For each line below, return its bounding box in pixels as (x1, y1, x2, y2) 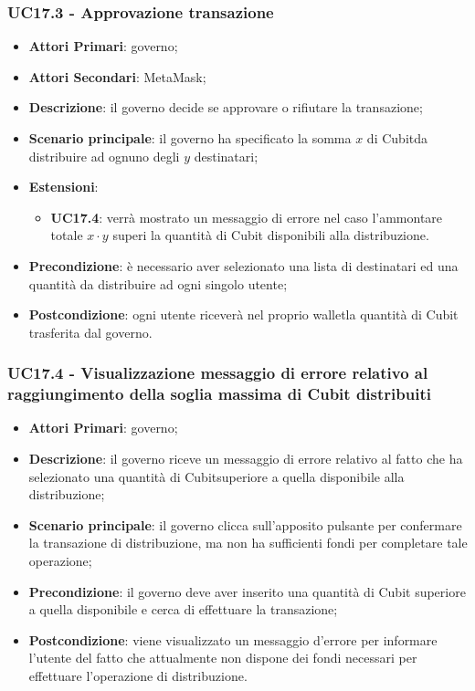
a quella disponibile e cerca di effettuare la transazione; (28, 600, 338, 619)
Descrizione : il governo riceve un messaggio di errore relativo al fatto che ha (28, 449, 463, 468)
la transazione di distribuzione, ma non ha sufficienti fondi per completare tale (28, 533, 468, 552)
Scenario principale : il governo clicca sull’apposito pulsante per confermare (28, 515, 462, 534)
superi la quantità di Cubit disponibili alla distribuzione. (112, 225, 429, 245)
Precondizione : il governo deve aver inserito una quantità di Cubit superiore (28, 581, 466, 601)
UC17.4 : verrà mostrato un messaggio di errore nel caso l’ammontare (50, 207, 443, 226)
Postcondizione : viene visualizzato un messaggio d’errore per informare (28, 630, 438, 649)
